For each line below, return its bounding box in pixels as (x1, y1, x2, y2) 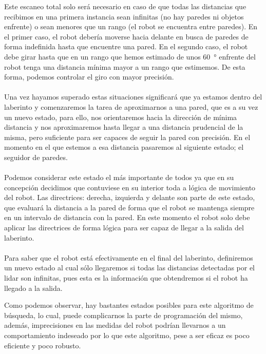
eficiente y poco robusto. (4, 340, 81, 350)
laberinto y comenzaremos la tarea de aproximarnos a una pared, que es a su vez (4, 101, 258, 112)
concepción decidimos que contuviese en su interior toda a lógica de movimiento (4, 182, 256, 192)
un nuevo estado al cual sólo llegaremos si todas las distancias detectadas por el (4, 262, 255, 273)
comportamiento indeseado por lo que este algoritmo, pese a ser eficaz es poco (4, 330, 250, 340)
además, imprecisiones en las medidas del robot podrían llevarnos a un (4, 320, 226, 330)
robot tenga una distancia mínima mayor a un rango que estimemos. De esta (4, 61, 245, 72)
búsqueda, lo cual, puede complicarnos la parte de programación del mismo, (4, 309, 243, 320)
